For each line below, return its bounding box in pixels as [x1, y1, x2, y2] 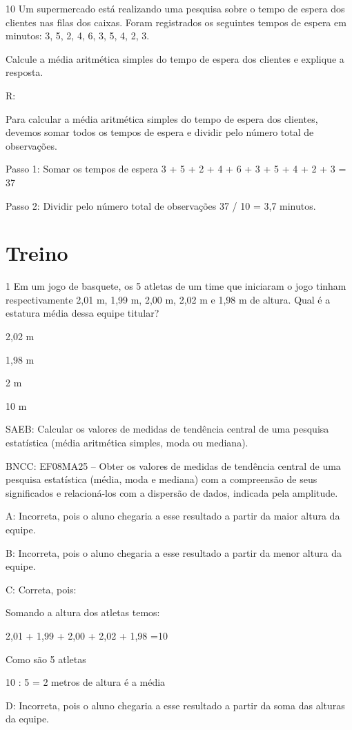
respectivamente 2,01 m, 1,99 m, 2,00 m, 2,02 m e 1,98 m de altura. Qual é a [6, 292, 331, 306]
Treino [6, 239, 68, 267]
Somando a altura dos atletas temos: [6, 605, 160, 620]
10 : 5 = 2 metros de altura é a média [6, 675, 166, 689]
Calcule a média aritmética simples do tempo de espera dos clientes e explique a [6, 51, 344, 66]
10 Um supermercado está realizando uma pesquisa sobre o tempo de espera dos [6, 1, 345, 15]
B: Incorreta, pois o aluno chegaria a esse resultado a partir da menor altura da [6, 545, 342, 560]
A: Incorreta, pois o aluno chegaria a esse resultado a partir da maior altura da [6, 509, 340, 523]
